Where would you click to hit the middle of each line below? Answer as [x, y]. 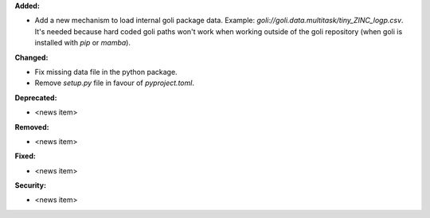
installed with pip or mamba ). [83, 43]
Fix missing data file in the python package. [106, 72]
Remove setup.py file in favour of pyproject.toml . [115, 83]
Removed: [32, 127]
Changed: [31, 57]
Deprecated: [36, 97]
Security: [31, 185]
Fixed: [25, 156]
